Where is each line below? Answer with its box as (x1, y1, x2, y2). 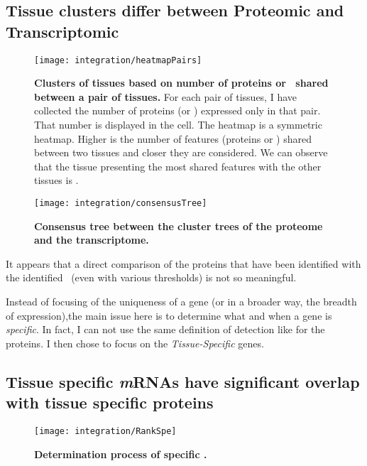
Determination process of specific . (34, 446, 207, 461)
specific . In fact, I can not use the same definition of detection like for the (6, 322, 325, 337)
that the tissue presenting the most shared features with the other (34, 158, 322, 173)
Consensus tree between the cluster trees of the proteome (34, 218, 323, 233)
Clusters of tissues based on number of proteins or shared (34, 75, 329, 90)
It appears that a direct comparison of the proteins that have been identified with (6, 256, 361, 271)
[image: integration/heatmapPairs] (34, 55, 202, 65)
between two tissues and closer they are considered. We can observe (34, 145, 328, 160)
